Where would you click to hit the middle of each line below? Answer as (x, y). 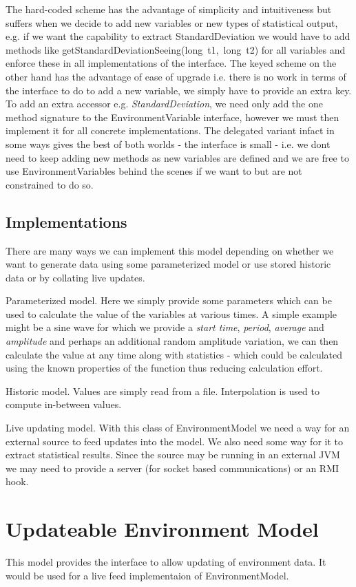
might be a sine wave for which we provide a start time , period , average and (165, 327)
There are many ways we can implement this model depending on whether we (170, 250)
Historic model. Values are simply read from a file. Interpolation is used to (163, 391)
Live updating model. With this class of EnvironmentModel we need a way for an (178, 428)
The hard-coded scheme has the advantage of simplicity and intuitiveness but (169, 9)
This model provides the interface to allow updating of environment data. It (166, 562)
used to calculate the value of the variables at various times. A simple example (171, 313)
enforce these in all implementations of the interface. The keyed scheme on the (171, 63)
